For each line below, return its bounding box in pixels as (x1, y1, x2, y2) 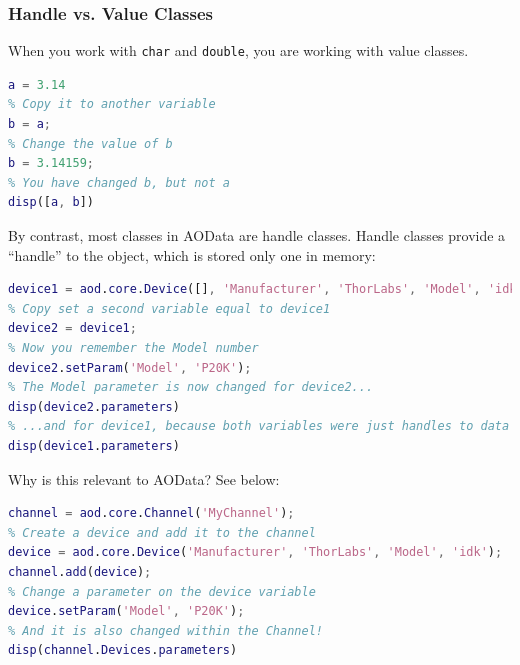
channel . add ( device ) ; (8, 564, 152, 579)
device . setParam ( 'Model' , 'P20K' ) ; (8, 604, 245, 619)
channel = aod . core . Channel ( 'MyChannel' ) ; (8, 506, 295, 521)
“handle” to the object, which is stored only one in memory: (8, 244, 376, 265)
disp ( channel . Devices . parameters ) (8, 643, 238, 658)
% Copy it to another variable (8, 97, 216, 112)
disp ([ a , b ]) (8, 195, 94, 210)
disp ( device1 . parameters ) (8, 438, 180, 453)
